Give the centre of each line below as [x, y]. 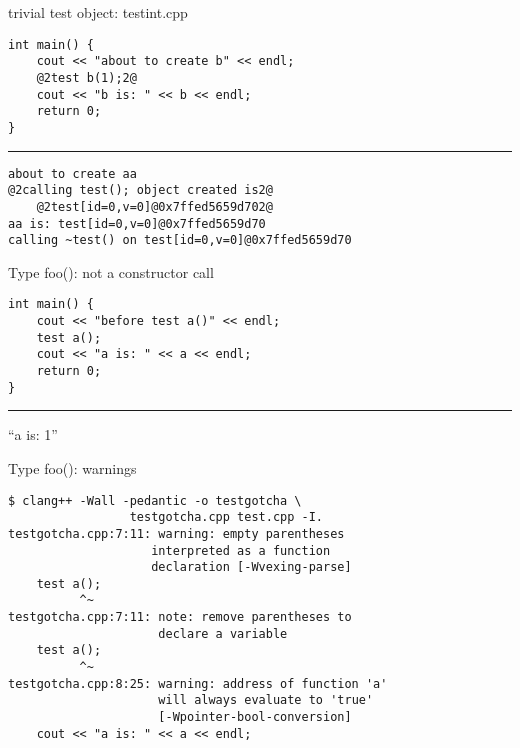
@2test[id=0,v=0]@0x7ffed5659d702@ [154, 206]
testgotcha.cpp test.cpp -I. [226, 517]
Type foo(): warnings [72, 467]
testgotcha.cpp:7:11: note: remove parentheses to [180, 617]
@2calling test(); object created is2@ [140, 190]
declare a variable [223, 633]
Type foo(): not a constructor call [111, 271]
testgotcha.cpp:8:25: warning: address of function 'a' [198, 683]
